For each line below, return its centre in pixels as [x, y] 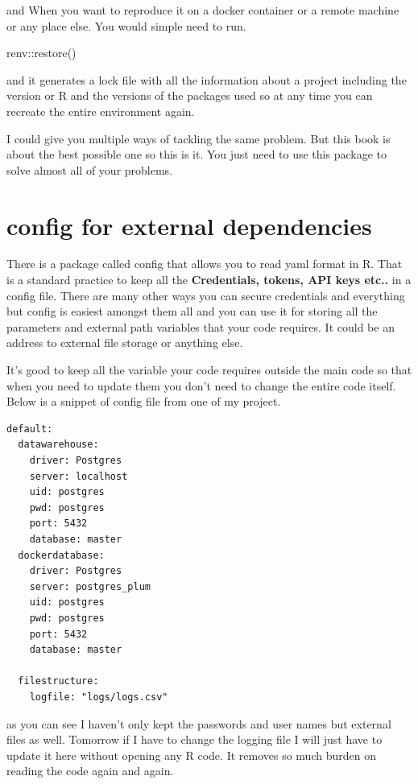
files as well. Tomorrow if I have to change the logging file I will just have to [195, 739]
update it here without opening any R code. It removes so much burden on [191, 755]
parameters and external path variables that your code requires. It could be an [201, 326]
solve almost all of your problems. [90, 169]
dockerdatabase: [61, 555]
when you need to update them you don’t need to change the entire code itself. [201, 385]
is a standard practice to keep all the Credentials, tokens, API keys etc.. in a [209, 280]
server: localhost [79, 476]
